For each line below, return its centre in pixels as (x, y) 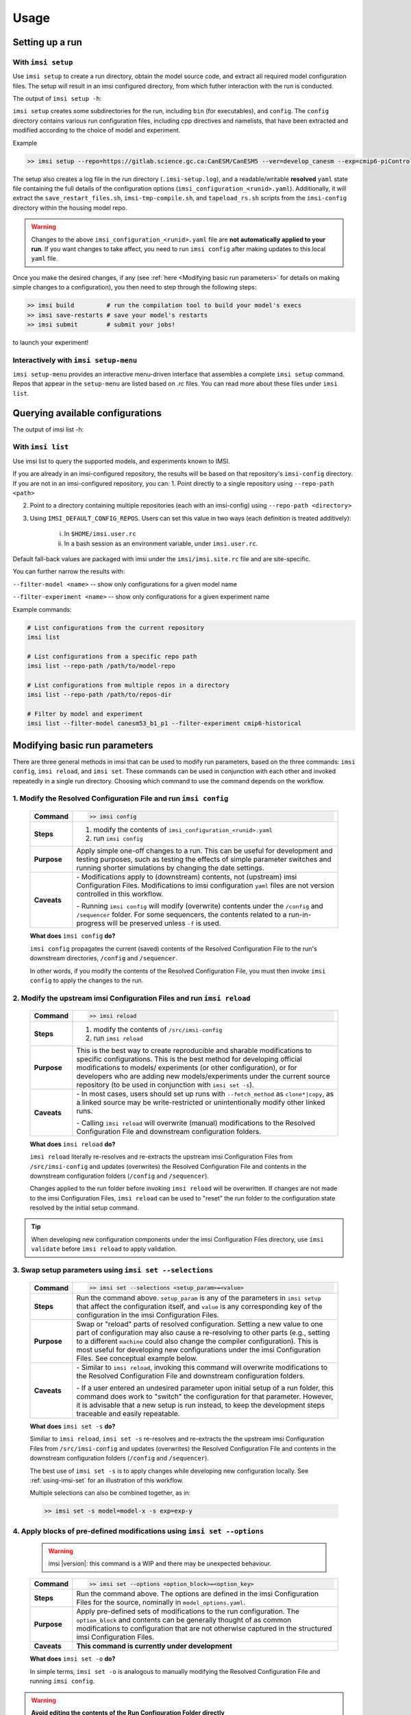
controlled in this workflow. (120, 894)
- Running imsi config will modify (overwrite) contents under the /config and (200, 906)
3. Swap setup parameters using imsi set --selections (113, 1270)
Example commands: (42, 609)
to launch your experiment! (51, 342)
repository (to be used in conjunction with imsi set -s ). (165, 1085)
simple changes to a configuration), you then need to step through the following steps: (135, 287)
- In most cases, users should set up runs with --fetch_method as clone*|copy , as (205, 1093)
